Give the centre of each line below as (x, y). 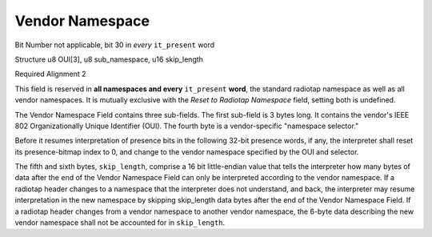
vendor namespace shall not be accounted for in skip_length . (120, 223)
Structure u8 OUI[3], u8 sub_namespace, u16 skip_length (109, 59)
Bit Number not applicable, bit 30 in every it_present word (115, 45)
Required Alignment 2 (50, 74)
